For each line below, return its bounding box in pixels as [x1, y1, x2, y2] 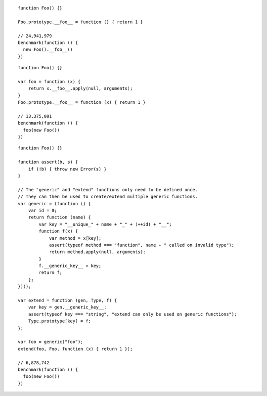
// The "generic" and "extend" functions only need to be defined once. [18, 187, 198, 192]
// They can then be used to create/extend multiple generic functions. [18, 194, 198, 200]
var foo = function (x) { [18, 79, 81, 84]
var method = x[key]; [49, 235, 101, 241]
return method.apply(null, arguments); [49, 249, 146, 255]
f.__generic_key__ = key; [39, 263, 101, 269]
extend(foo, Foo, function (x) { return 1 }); [18, 346, 133, 352]
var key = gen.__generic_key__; [28, 305, 107, 310]
